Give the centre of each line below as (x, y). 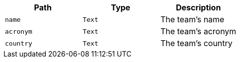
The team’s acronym (198, 31)
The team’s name (192, 19)
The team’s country (196, 43)
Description (198, 7)
